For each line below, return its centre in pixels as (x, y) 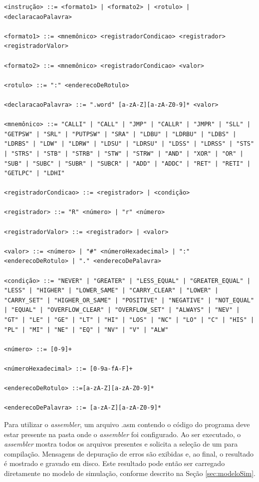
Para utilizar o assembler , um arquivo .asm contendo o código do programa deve (127, 424)
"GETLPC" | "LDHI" (34, 173)
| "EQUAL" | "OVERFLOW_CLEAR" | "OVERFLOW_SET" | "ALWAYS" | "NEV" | (122, 310)
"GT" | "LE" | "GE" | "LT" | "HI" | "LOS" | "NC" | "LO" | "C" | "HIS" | (129, 320)
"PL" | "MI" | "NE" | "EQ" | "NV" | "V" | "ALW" (86, 330)
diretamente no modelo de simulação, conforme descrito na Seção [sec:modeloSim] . (130, 473)
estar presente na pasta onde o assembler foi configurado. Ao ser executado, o (123, 434)
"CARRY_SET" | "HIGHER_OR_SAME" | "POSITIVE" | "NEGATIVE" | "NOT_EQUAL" (129, 300)
